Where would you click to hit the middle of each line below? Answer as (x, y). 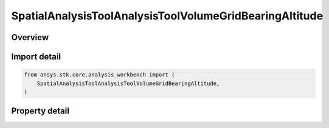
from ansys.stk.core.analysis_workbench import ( (99, 75)
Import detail (36, 57)
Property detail (40, 111)
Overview (30, 37)
